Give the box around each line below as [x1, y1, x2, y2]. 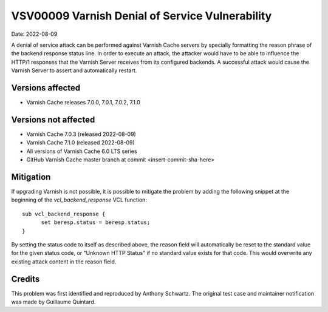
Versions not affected [11, 114, 95, 124]
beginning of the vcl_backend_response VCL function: [11, 196, 147, 203]
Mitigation [11, 172, 51, 182]
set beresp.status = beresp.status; [41, 219, 151, 226]
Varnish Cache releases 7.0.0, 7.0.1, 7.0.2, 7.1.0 [26, 99, 140, 106]
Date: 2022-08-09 [11, 30, 58, 38]
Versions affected [11, 83, 81, 93]
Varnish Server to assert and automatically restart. [11, 67, 137, 74]
